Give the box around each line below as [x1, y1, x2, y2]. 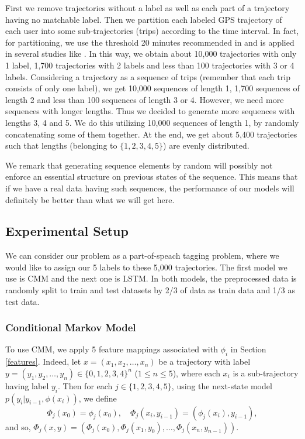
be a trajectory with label [158, 355, 251, 368]
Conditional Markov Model [5, 320, 136, 335]
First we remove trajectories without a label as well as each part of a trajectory [5, 2, 290, 13]
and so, [5, 420, 31, 433]
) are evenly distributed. [163, 139, 249, 152]
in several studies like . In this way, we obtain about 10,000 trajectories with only [5, 47, 297, 60]
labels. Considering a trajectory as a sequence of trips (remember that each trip [5, 70, 290, 83]
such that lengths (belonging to [5, 139, 117, 152]
